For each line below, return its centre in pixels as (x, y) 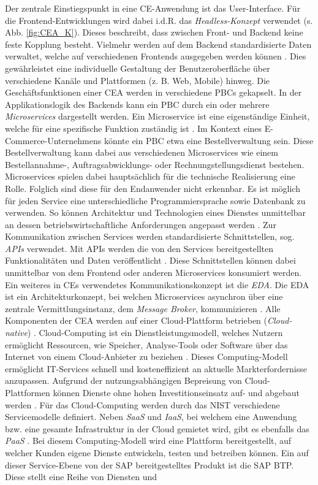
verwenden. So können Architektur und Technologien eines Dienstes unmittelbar (155, 212)
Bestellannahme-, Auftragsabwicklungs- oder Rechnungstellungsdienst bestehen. (155, 164)
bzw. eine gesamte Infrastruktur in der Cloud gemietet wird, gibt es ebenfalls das (157, 428)
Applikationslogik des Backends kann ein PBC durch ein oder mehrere (137, 104)
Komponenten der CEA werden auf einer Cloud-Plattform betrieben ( (136, 320)
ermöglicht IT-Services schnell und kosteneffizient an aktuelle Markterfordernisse (156, 368)
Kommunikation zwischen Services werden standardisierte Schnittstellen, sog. (150, 236)
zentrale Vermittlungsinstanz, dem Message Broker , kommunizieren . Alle (143, 308)
